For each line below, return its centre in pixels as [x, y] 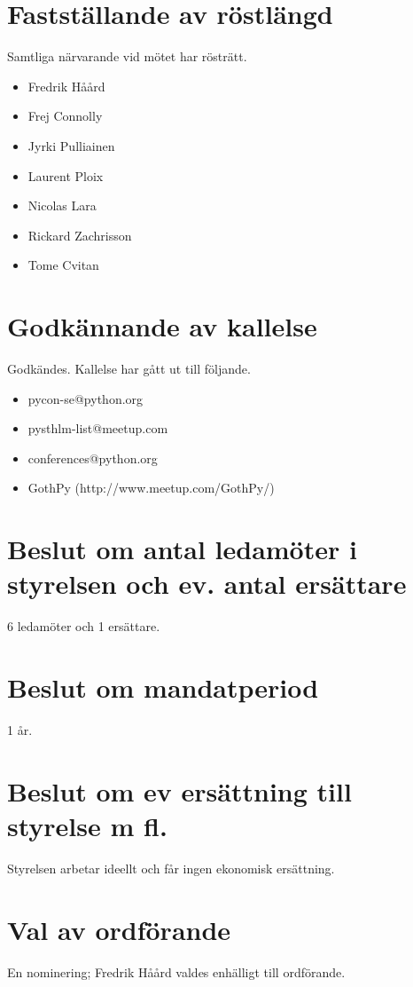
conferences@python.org [93, 458]
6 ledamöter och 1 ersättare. [84, 626]
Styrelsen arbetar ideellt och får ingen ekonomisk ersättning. [171, 868]
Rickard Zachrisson [80, 235]
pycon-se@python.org [86, 398]
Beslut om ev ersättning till [179, 790]
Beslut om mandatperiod [163, 687]
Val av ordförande [119, 929]
